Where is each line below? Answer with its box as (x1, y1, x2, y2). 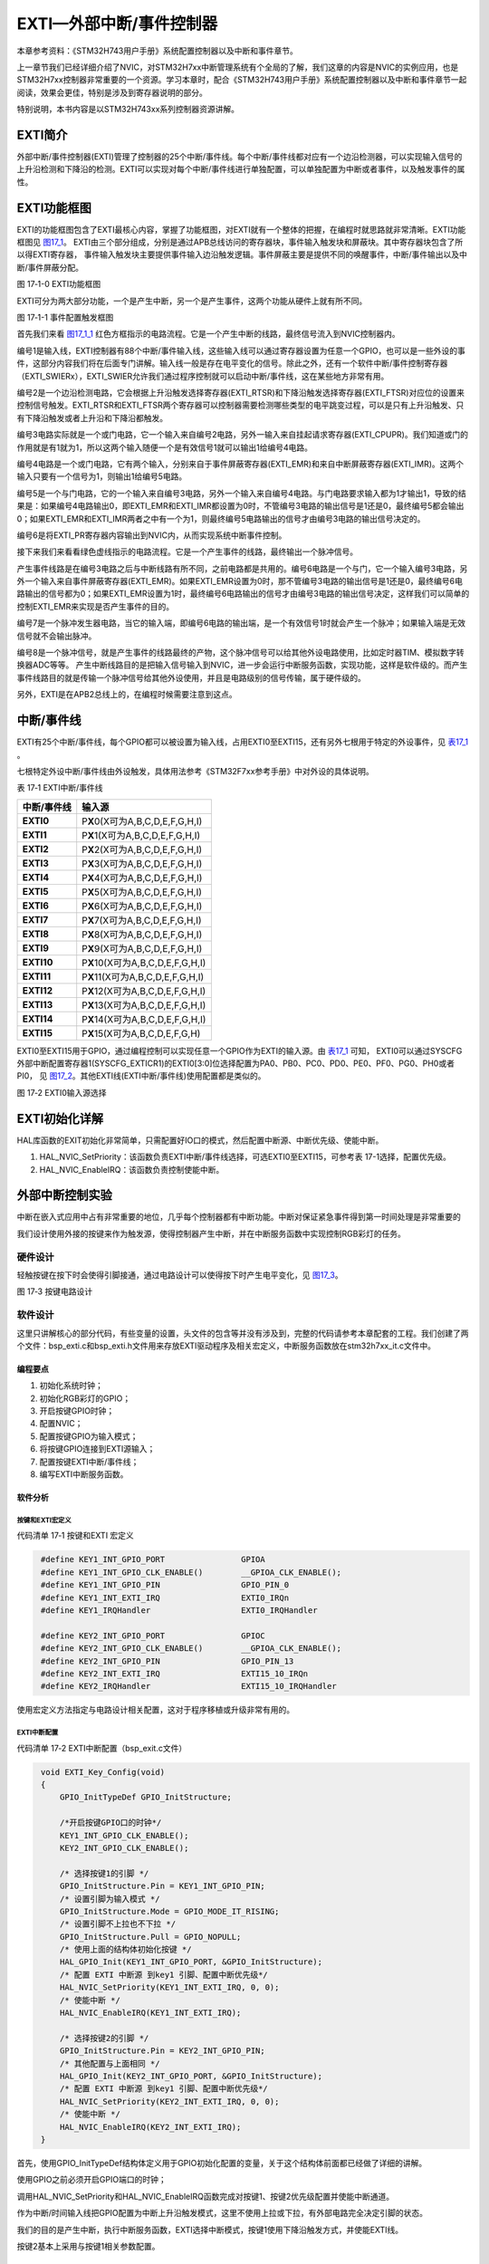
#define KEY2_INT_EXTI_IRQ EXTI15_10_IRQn (41, 1668, 309, 1679)
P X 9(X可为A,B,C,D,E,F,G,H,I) (81, 942, 203, 955)
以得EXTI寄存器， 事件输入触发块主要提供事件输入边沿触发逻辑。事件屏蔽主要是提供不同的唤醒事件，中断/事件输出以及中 (16, 249, 468, 260)
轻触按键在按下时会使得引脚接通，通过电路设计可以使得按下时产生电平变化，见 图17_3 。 (16, 1269, 343, 1281)
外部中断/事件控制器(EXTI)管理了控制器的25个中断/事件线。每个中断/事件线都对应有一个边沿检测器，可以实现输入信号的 (16, 151, 463, 162)
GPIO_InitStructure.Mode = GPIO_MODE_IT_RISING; (59, 1906, 280, 1916)
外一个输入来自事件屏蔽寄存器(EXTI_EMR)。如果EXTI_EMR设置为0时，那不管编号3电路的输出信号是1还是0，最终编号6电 (16, 576, 464, 587)
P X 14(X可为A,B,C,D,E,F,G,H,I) (81, 1012, 206, 1025)
